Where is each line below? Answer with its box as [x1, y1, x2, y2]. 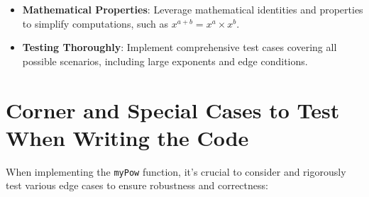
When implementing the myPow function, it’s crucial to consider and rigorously [6, 164, 346, 179]
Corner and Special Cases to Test [6, 95, 340, 124]
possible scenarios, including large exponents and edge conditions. [22, 53, 308, 68]
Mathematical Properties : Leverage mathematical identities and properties [22, 2, 363, 16]
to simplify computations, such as [22, 16, 169, 30]
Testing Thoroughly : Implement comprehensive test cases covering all [22, 40, 337, 55]
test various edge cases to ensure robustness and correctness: [6, 178, 268, 193]
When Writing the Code [6, 123, 249, 152]
